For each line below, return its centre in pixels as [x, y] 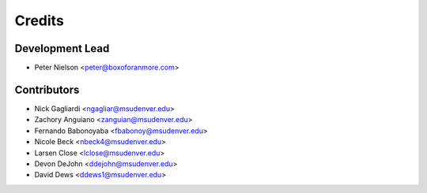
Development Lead [62, 48]
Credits [40, 20]
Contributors [47, 89]
